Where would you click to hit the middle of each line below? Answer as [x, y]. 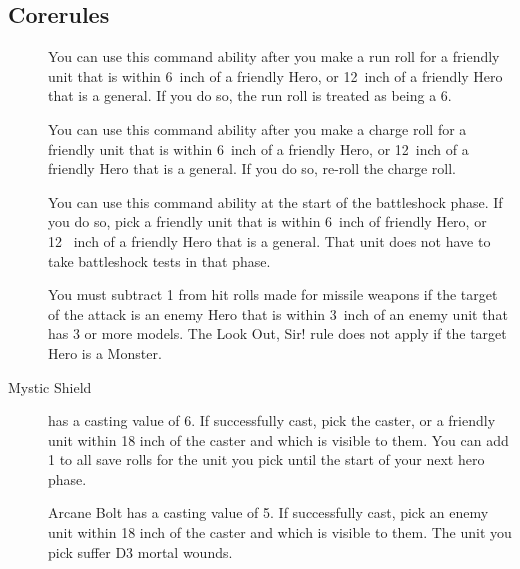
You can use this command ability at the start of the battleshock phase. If [275, 201]
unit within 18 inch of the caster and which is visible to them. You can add [278, 439]
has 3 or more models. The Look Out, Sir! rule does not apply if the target [277, 333]
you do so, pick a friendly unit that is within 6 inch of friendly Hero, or [267, 221]
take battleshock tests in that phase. [159, 260]
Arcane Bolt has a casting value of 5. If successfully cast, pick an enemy [268, 512]
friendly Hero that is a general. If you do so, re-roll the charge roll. [252, 168]
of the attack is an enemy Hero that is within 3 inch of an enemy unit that [278, 313]
